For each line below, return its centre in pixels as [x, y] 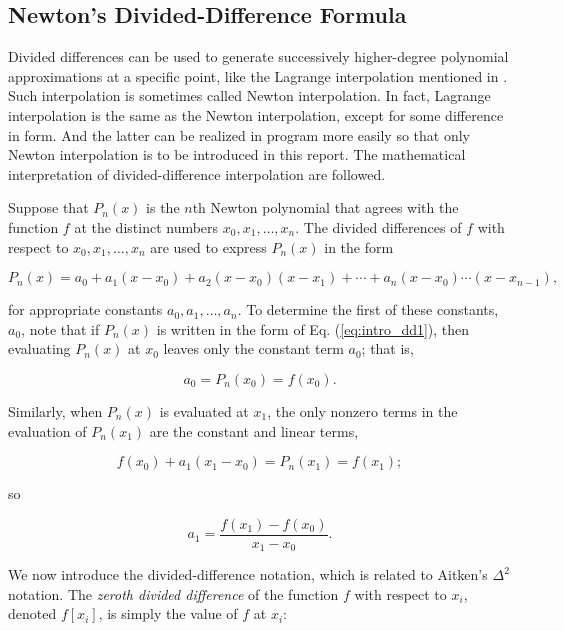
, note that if [60, 328]
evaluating [39, 348]
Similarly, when [55, 410]
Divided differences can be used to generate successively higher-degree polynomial [258, 56]
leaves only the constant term [253, 348]
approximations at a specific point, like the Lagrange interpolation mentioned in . [258, 75]
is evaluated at [204, 410]
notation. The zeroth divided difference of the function [173, 593]
